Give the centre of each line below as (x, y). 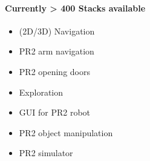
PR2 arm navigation (57, 51)
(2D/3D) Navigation (57, 31)
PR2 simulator (46, 153)
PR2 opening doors (54, 71)
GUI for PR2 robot (55, 112)
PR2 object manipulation (66, 132)
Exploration (41, 92)
